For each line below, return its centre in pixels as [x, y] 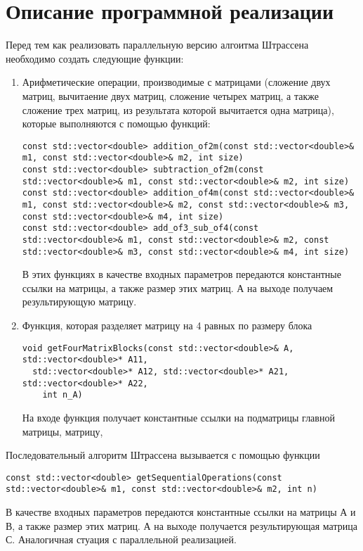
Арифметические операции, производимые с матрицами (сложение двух [176, 82]
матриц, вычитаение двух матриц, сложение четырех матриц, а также [170, 95]
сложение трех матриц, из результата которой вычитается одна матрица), [178, 109]
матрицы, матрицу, [62, 431]
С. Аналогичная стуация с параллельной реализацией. [121, 539]
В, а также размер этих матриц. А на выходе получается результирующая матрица [181, 525]
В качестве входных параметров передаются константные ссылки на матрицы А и [181, 512]
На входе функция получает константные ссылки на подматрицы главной [178, 417]
